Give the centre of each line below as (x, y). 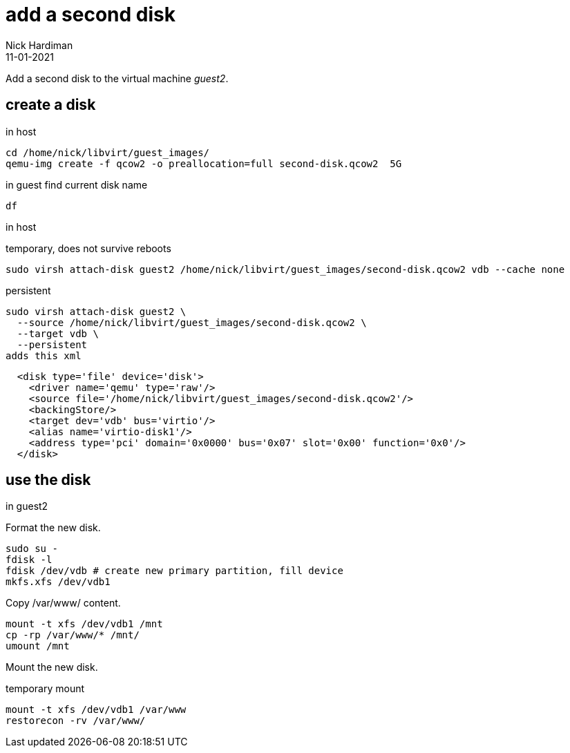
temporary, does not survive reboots (88, 248)
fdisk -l (29, 560)
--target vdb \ (58, 333)
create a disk (51, 105)
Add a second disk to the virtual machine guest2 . (117, 78)
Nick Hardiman (39, 45)
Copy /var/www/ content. (63, 603)
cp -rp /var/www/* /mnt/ (73, 635)
